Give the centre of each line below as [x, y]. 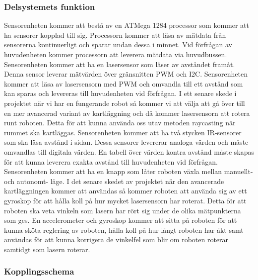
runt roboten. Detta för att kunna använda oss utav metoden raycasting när [120, 123]
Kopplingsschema [39, 271]
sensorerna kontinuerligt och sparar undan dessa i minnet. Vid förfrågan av [118, 45]
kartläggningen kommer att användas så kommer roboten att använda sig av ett [126, 191]
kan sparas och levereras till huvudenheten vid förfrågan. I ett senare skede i [120, 93]
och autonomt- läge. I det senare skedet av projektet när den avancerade [114, 181]
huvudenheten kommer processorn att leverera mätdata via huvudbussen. [116, 54]
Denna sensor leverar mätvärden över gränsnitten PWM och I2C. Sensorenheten [126, 74]
